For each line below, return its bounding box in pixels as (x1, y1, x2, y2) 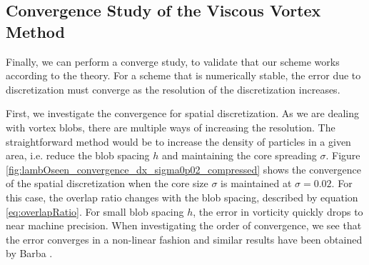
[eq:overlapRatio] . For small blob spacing (6, 204, 184, 219)
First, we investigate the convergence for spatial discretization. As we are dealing (6, 106, 359, 121)
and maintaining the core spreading (162, 148, 317, 163)
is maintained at (221, 176, 292, 191)
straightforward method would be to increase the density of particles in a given (6, 134, 351, 149)
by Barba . (6, 246, 53, 261)
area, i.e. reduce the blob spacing (6, 148, 150, 163)
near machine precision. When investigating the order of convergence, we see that (6, 218, 362, 233)
